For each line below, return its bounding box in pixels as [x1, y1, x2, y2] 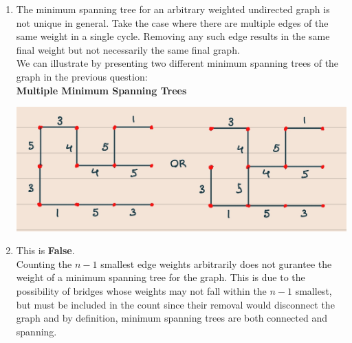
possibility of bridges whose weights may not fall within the [16, 284, 267, 298]
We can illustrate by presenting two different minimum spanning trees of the [16, 56, 339, 70]
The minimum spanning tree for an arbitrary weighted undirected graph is [16, 2, 330, 16]
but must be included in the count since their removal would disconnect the [16, 297, 335, 311]
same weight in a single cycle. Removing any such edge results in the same [16, 29, 330, 43]
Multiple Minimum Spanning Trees [16, 83, 187, 97]
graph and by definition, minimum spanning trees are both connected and [16, 311, 328, 325]
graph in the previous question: [16, 69, 148, 83]
